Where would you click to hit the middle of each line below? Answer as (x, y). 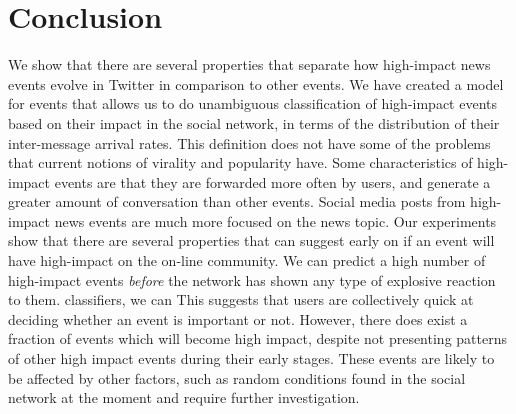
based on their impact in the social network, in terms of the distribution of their (254, 122)
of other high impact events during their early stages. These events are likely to (251, 358)
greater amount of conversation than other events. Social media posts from (237, 201)
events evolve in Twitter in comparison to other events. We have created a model (256, 83)
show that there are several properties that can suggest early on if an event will (251, 240)
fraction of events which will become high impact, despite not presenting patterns (257, 338)
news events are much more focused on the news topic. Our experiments (275, 220)
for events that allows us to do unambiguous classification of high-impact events (253, 103)
